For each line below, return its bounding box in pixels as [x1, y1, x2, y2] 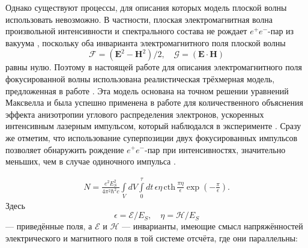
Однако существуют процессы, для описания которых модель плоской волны [5, 1, 287, 13]
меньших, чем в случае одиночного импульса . [5, 155, 176, 168]
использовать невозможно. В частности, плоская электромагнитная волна [5, 13, 273, 25]
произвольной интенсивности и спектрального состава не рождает [5, 25, 247, 37]
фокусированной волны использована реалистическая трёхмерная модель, [5, 72, 275, 85]
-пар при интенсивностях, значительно [144, 143, 286, 156]
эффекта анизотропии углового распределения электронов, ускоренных [5, 107, 264, 120]
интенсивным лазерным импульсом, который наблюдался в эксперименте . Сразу [5, 119, 301, 132]
